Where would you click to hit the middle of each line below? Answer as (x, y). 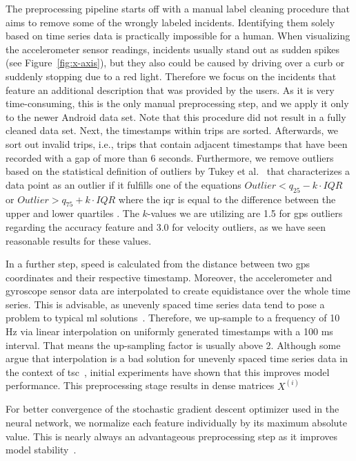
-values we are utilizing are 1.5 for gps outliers (245, 213)
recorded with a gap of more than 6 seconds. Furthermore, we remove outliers (170, 157)
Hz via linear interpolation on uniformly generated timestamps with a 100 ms (169, 331)
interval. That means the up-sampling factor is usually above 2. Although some (173, 345)
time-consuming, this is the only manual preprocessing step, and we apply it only (177, 103)
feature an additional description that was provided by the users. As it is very (170, 90)
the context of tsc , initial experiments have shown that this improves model (168, 371)
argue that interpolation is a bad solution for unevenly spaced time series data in (177, 358)
